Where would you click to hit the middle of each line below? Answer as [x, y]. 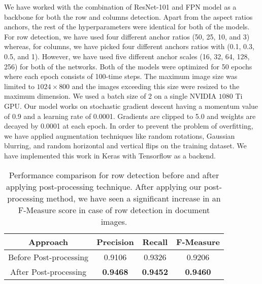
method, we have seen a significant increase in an [134, 198]
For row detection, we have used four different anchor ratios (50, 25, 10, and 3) [127, 36]
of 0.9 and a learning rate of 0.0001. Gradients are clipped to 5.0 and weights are [130, 116]
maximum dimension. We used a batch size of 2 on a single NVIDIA [110, 96]
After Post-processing [48, 271]
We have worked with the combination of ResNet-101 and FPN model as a [120, 7]
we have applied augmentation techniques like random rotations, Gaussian [120, 135]
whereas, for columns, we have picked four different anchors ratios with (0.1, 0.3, [129, 46]
